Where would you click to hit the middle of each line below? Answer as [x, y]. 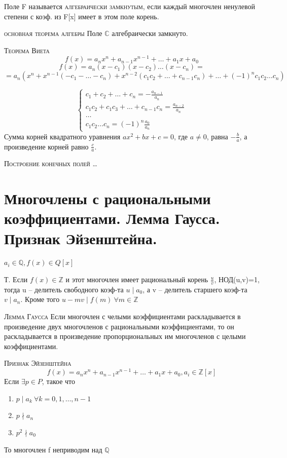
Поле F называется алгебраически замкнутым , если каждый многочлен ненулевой [130, 6]
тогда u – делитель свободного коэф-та [64, 289]
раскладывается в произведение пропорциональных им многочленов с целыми [125, 336]
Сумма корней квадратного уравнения [62, 136]
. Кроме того [40, 299]
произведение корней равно [46, 146]
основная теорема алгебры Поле [53, 33]
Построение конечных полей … [51, 163]
